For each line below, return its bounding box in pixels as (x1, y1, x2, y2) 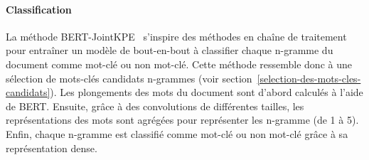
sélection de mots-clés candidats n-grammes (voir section (6, 70, 252, 85)
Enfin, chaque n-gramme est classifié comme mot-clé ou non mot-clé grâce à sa (6, 126, 348, 141)
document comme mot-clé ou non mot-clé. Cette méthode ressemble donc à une (6, 56, 352, 71)
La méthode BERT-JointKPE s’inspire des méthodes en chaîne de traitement (6, 28, 347, 43)
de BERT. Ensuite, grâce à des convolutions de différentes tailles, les (6, 98, 304, 113)
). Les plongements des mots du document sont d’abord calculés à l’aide (50, 85, 363, 100)
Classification (6, 1, 72, 16)
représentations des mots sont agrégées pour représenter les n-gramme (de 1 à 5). (6, 112, 359, 127)
